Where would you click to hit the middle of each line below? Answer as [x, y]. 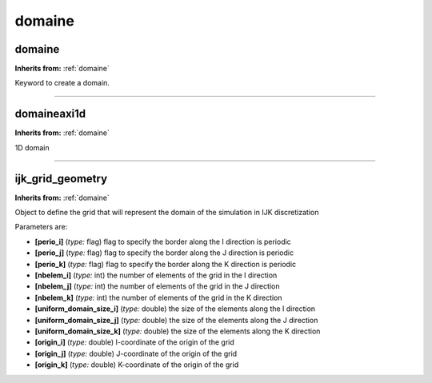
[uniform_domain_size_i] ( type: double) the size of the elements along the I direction [175, 309]
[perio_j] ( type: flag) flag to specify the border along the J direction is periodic [164, 253]
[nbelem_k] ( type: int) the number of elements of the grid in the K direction [159, 297]
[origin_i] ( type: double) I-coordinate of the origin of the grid [135, 342]
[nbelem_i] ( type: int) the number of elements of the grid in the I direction [156, 275]
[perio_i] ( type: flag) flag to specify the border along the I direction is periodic [163, 241]
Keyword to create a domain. [62, 83]
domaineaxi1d [50, 114]
